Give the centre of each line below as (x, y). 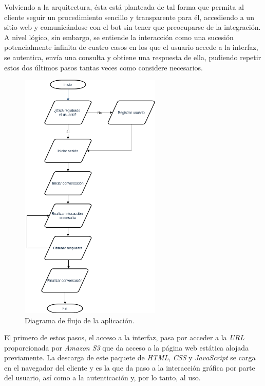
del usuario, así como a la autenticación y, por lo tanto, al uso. (102, 378)
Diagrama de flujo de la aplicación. (80, 320)
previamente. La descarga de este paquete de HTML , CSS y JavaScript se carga (130, 357)
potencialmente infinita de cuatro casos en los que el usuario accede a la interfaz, (131, 47)
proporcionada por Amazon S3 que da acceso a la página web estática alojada (127, 347)
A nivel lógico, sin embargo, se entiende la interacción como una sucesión (119, 37)
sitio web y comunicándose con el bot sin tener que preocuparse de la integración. (132, 27)
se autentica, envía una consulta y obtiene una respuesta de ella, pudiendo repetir (133, 57)
